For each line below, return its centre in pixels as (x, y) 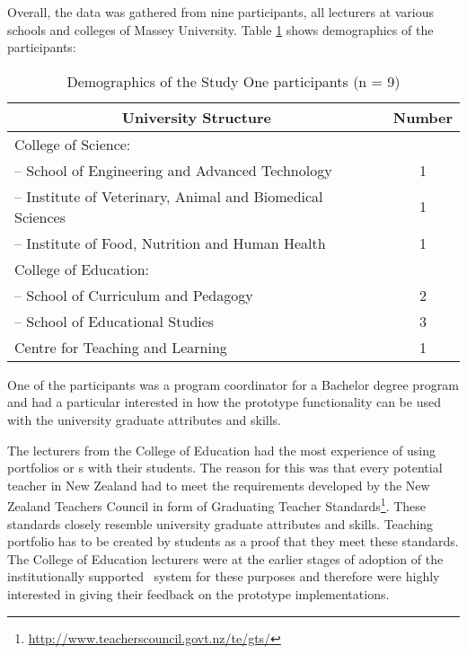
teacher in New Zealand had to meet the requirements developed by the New (219, 485)
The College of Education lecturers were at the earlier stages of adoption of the (225, 558)
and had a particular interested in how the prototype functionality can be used (224, 402)
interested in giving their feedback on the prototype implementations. (198, 593)
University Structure (197, 117)
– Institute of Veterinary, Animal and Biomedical (169, 196)
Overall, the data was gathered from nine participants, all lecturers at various (221, 12)
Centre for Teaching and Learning (121, 347)
